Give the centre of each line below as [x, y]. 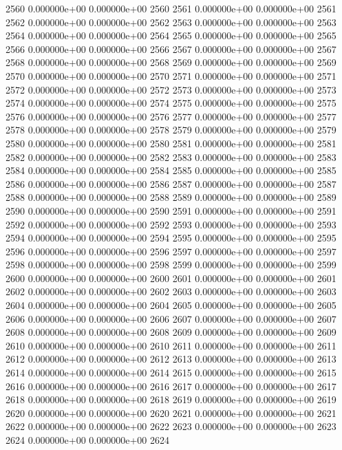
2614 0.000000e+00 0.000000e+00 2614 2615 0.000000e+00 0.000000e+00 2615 [171, 373]
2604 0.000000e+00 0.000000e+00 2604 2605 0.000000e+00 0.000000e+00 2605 [171, 305]
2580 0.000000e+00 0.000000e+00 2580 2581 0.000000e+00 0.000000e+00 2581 [171, 143]
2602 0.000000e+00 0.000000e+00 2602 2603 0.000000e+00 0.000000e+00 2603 [171, 291]
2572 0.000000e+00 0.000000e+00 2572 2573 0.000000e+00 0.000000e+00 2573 [171, 89]
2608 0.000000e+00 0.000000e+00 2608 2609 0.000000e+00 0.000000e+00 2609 [171, 332]
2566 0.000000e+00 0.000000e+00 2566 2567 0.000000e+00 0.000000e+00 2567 [171, 49]
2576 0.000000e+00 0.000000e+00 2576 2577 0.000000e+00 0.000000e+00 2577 [171, 116]
